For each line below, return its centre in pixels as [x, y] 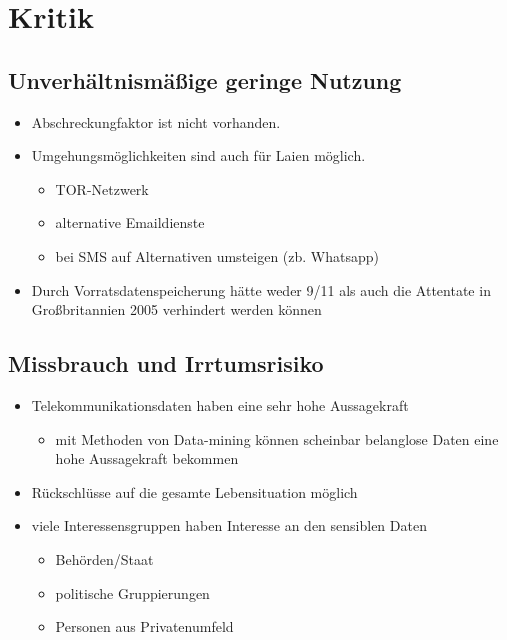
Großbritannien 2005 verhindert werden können [176, 309]
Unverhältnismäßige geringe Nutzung [205, 79]
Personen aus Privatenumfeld [144, 626]
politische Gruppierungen [132, 592]
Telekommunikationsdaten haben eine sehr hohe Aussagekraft [220, 404]
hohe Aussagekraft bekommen [147, 458]
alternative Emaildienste [130, 222]
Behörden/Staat [104, 558]
